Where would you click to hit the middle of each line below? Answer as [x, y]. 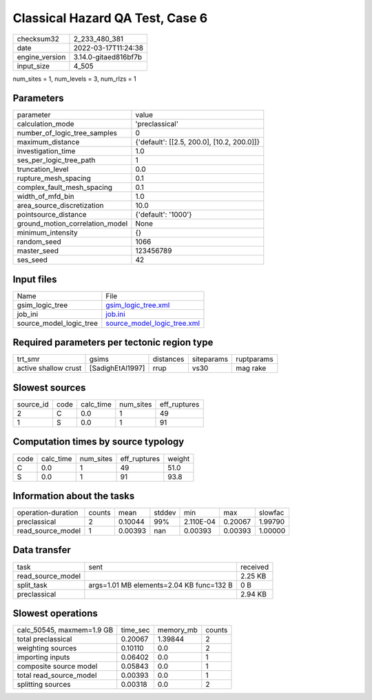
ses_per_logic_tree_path [56, 160]
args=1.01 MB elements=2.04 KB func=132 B [161, 585]
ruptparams [254, 359]
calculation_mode [46, 124]
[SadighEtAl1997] [117, 368]
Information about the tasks [74, 496]
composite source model [57, 666]
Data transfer [42, 550]
